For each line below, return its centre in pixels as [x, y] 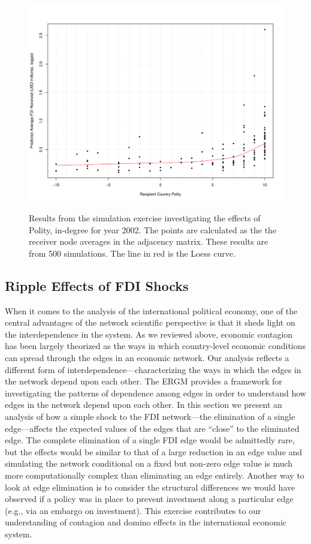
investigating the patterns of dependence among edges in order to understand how [155, 393]
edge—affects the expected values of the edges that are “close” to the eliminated [152, 428]
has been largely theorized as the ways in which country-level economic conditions [155, 346]
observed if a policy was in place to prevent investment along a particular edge [149, 499]
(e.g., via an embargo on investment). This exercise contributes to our [133, 510]
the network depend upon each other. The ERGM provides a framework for [144, 381]
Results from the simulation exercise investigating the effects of [145, 218]
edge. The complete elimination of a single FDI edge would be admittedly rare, [150, 440]
